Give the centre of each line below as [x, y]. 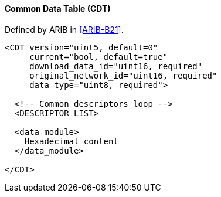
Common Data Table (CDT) [58, 9]
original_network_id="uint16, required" [123, 75]
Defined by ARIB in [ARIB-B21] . [64, 29]
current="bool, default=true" [99, 57]
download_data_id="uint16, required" [116, 66]
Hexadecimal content [71, 141]
